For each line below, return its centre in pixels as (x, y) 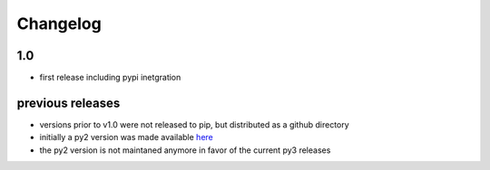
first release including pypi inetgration (110, 78)
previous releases (69, 103)
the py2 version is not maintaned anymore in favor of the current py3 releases (185, 150)
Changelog (59, 24)
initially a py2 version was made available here (126, 137)
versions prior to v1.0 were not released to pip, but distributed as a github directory (194, 124)
